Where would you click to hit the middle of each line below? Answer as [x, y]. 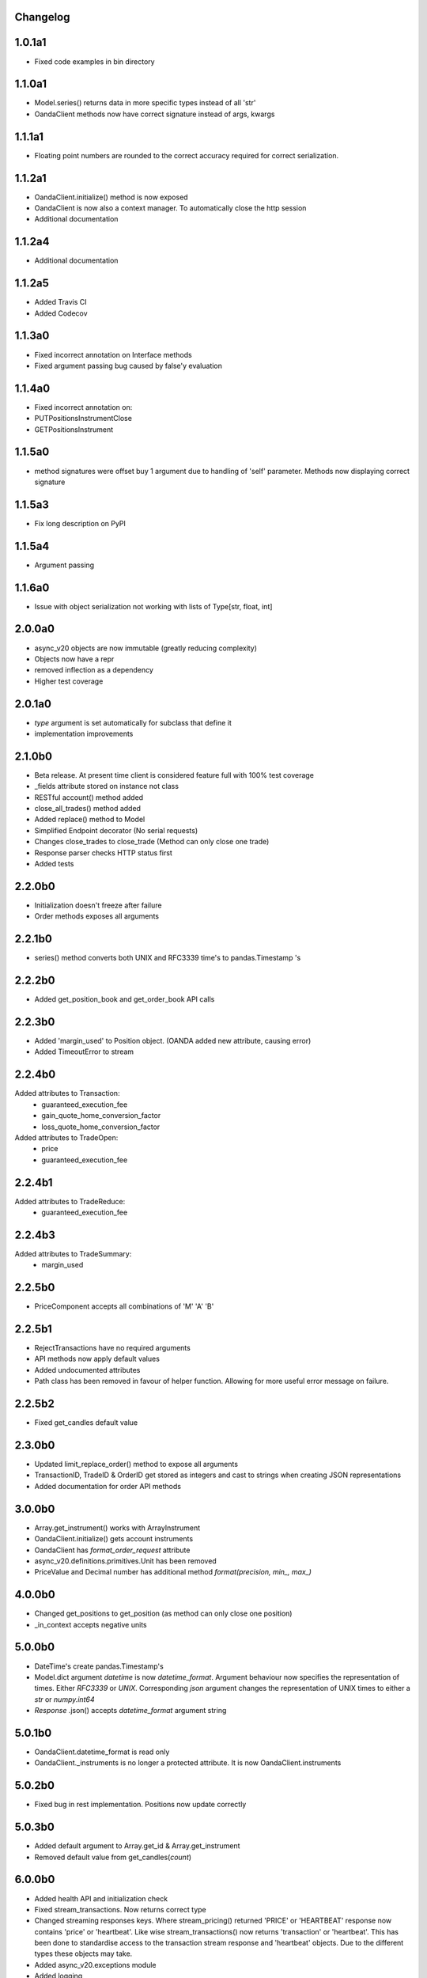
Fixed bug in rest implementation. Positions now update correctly [140, 1805]
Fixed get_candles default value [86, 1423]
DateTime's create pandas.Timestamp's [99, 1666]
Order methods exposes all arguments [97, 916]
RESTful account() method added [89, 797]
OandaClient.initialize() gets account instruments [114, 1539]
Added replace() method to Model [90, 820]
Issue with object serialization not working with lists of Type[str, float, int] [153, 606]
